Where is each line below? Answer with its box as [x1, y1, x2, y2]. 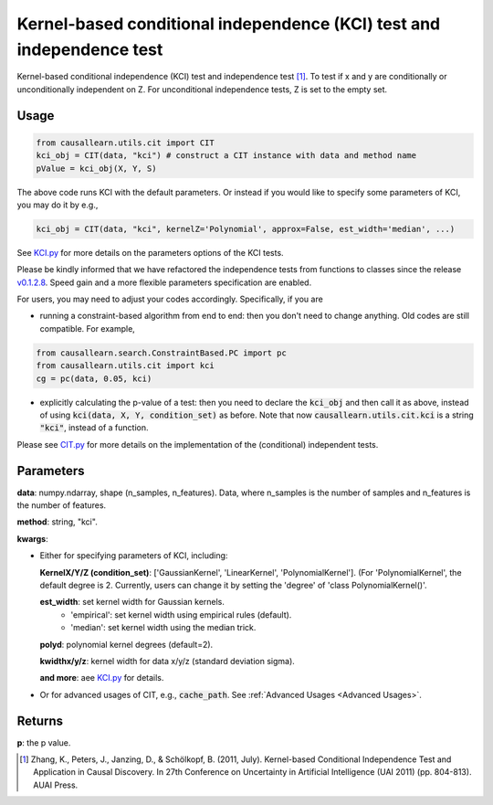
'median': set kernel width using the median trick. [70, 622, 257, 633]
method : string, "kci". [16, 516, 98, 527]
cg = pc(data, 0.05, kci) [36, 373, 152, 384]
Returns [16, 713, 64, 728]
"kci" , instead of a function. [39, 422, 150, 433]
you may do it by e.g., [16, 199, 99, 210]
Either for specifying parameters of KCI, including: [39, 550, 228, 561]
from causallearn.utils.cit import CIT [36, 137, 215, 148]
